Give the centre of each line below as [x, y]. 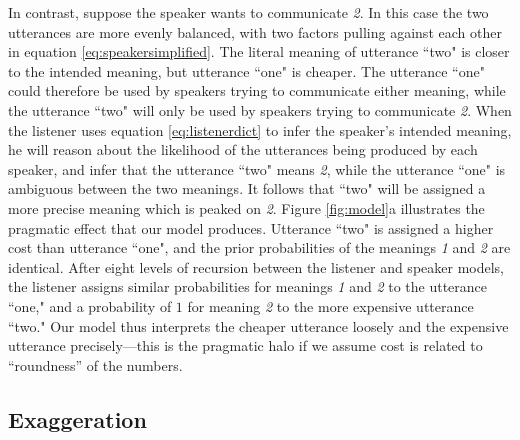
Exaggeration [77, 418]
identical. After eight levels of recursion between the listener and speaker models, [256, 266]
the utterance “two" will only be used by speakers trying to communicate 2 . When [260, 109]
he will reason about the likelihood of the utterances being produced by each [243, 149]
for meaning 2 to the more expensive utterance [330, 305]
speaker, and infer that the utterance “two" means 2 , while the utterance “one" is [257, 168]
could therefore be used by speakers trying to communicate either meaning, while [257, 90]
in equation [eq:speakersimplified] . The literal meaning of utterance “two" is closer [259, 51]
